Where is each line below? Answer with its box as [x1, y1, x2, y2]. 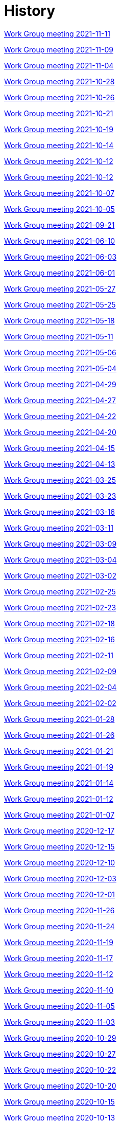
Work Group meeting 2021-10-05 [4, 204, 115, 213]
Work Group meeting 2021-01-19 [4, 762, 113, 771]
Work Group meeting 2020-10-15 [4, 1097, 115, 1106]
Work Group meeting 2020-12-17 [4, 826, 115, 835]
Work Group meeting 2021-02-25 [4, 587, 116, 596]
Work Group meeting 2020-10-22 [4, 1065, 116, 1074]
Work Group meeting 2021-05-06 [4, 348, 116, 357]
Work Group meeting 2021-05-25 [4, 300, 116, 309]
